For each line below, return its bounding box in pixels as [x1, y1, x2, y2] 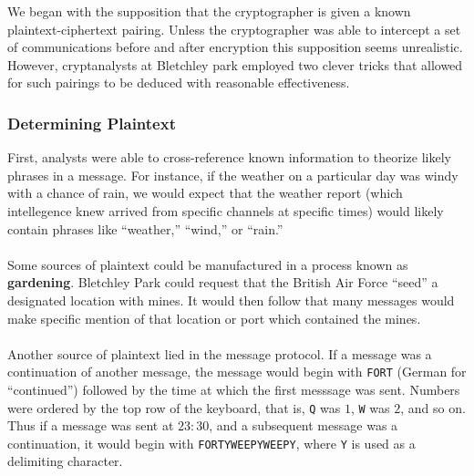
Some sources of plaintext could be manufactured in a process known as [7, 254, 408, 274]
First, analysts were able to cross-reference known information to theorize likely [7, 148, 451, 167]
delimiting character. [7, 451, 123, 471]
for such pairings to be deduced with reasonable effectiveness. [7, 73, 350, 92]
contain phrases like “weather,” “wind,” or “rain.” [7, 219, 283, 238]
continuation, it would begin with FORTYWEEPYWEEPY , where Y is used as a [7, 433, 416, 452]
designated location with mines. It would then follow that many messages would [7, 290, 455, 309]
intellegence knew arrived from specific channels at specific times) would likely [7, 201, 444, 220]
